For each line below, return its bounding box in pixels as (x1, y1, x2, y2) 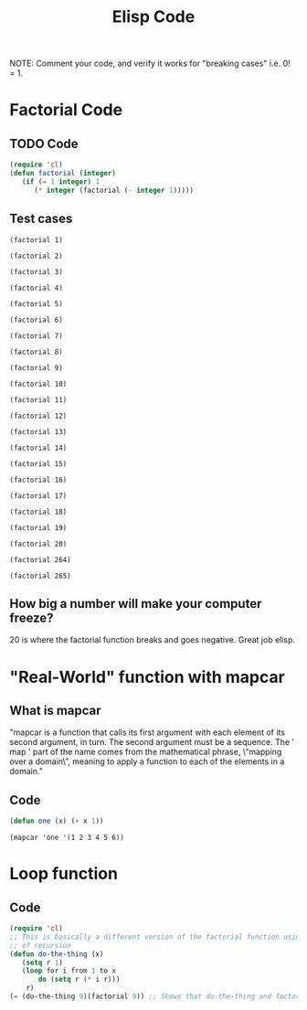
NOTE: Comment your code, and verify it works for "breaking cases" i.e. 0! (9, 58, 291, 69)
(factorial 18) (9, 507, 68, 516)
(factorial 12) (9, 411, 68, 420)
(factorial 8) (9, 347, 64, 356)
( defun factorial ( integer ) (9, 169, 117, 178)
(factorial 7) (9, 331, 64, 340)
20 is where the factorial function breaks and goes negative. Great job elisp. (9, 634, 295, 645)
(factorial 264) (9, 555, 71, 564)
